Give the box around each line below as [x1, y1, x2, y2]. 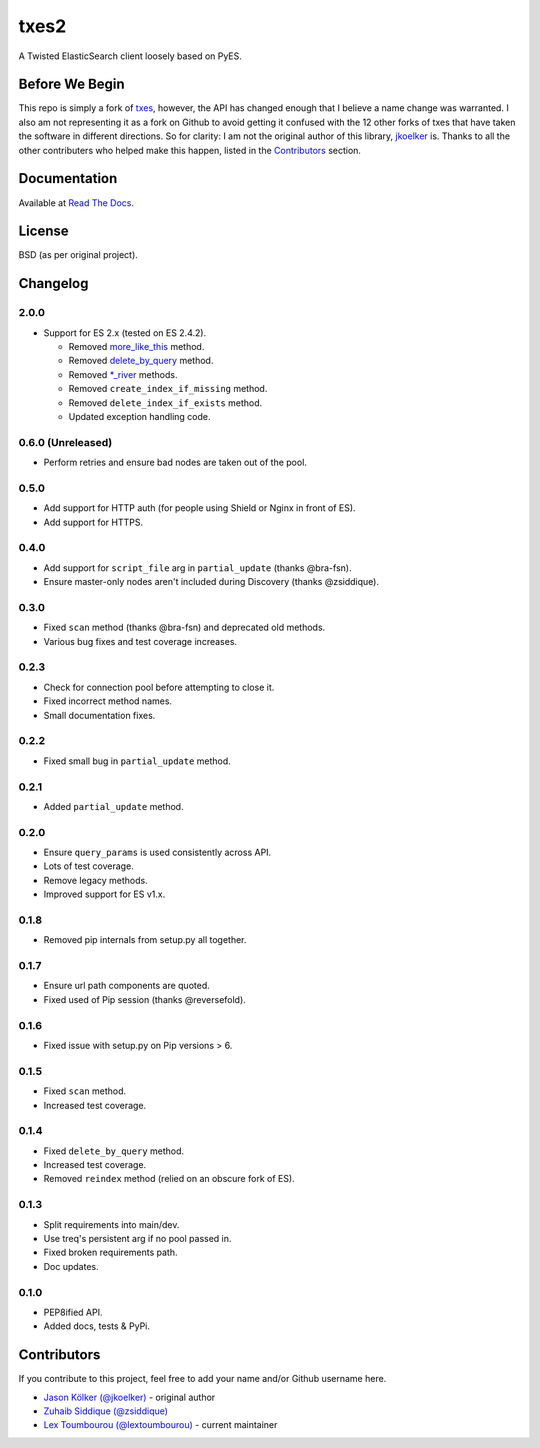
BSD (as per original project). [18, 249, 139, 261]
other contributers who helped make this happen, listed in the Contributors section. [18, 144, 362, 156]
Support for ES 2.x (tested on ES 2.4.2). [43, 326, 207, 339]
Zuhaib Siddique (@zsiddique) [43, 1405, 169, 1417]
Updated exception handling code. [68, 410, 211, 422]
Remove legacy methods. [43, 874, 149, 886]
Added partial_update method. [43, 800, 184, 812]
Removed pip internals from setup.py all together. [43, 934, 247, 946]
